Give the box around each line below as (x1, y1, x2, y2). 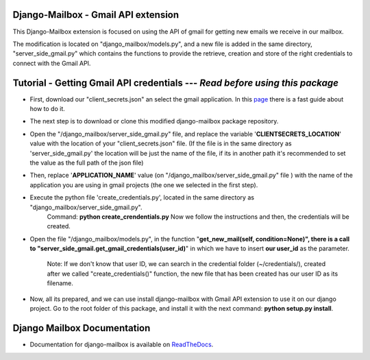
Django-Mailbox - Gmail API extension (12, 9, 180, 21)
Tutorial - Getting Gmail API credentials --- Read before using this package (12, 77, 339, 88)
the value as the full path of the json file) (29, 158, 144, 167)
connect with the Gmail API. (12, 59, 91, 67)
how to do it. (29, 104, 65, 112)
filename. (47, 279, 73, 287)
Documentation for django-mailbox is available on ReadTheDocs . (29, 340, 214, 348)
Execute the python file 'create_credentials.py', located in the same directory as (29, 193, 255, 202)
